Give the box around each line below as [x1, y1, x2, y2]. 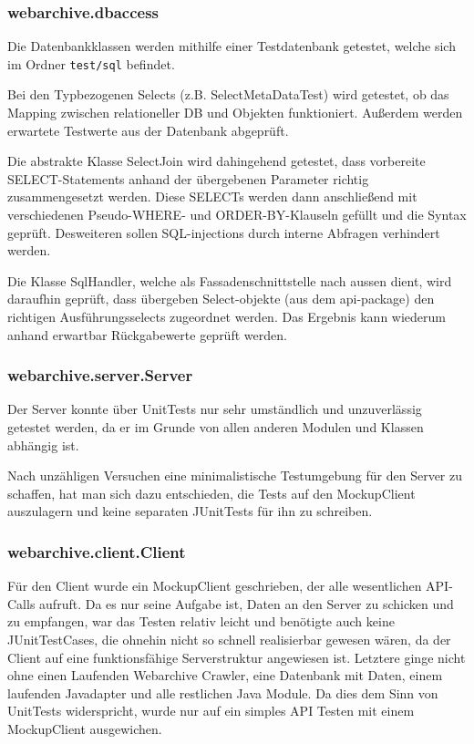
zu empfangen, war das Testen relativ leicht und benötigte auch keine [7, 612, 395, 631]
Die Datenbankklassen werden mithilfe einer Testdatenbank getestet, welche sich [7, 36, 456, 56]
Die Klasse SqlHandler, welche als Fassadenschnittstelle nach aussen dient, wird [7, 271, 452, 290]
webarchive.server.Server [7, 364, 193, 387]
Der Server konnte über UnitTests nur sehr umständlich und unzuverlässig [7, 399, 422, 418]
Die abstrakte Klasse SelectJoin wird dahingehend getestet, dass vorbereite [7, 151, 426, 170]
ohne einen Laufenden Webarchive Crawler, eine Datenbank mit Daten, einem [7, 666, 443, 685]
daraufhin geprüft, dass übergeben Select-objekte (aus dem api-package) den [7, 289, 435, 308]
